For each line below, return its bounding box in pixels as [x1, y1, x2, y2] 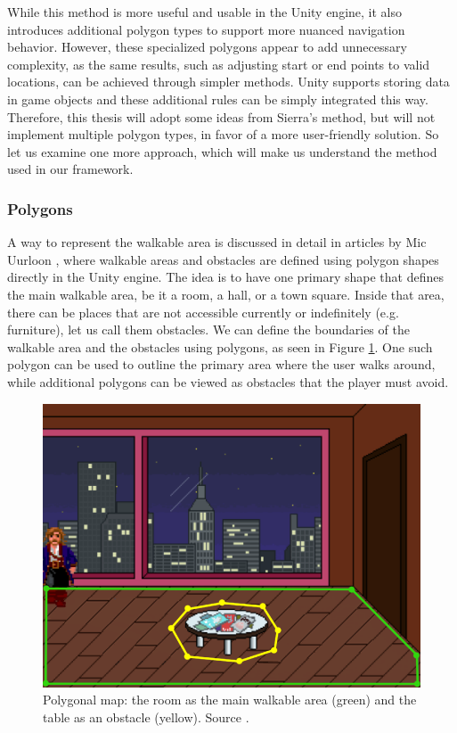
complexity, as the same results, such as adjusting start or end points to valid [7, 54, 430, 73]
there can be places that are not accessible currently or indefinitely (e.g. [7, 302, 399, 321]
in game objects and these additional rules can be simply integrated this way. [7, 89, 428, 108]
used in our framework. [7, 160, 134, 178]
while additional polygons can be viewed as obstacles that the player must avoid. [7, 372, 449, 391]
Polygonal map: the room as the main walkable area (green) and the [43, 690, 417, 709]
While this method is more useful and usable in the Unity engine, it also [7, 3, 402, 21]
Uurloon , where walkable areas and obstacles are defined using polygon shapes [7, 250, 439, 268]
